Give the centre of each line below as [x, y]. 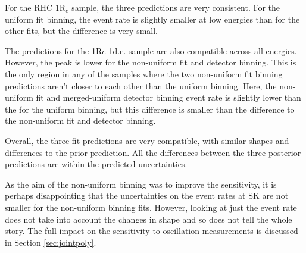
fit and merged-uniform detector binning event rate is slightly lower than [168, 97]
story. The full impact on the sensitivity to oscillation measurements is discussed [152, 231]
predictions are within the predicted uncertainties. [96, 164]
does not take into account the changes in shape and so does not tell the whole [149, 219]
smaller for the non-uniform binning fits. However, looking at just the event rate [151, 207]
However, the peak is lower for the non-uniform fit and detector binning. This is [151, 62]
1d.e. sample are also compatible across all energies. [203, 50]
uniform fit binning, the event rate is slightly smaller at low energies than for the [152, 19]
